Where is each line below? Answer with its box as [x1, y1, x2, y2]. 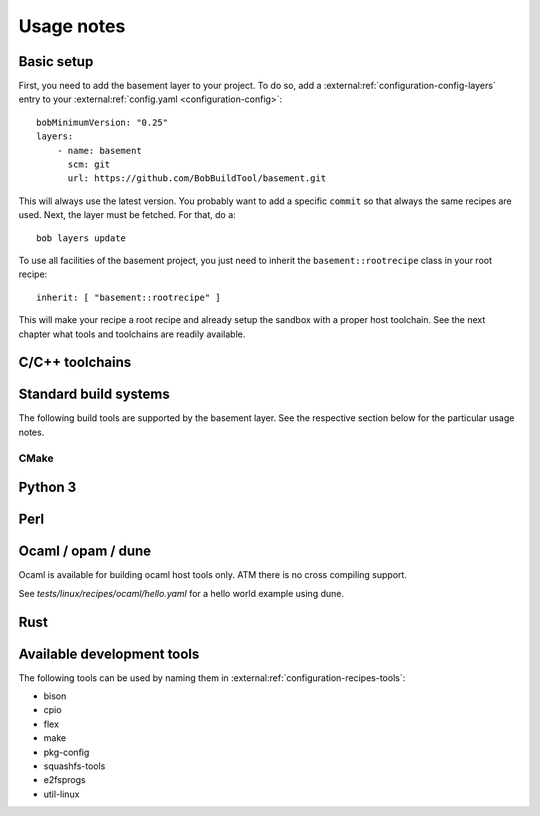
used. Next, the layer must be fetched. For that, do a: [18, 209, 237, 221]
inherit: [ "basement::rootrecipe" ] [36, 291, 222, 303]
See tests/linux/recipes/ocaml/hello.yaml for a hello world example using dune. [18, 587, 345, 599]
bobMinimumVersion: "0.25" [36, 116, 169, 128]
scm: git [67, 159, 111, 170]
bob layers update [36, 232, 127, 244]
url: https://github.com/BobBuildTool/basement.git [67, 173, 327, 184]
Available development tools [18, 645, 200, 662]
